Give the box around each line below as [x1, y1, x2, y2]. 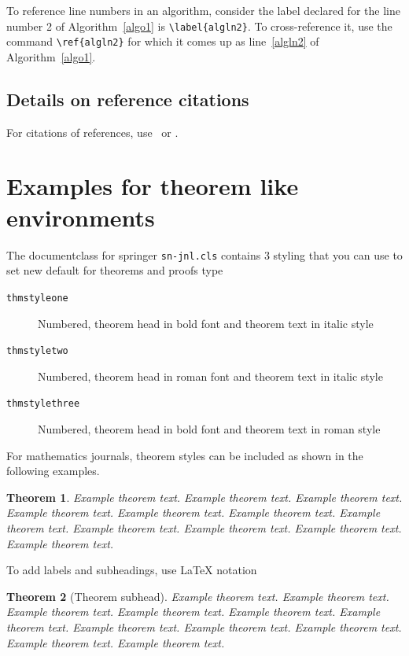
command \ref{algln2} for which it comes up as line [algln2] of [6, 33, 319, 50]
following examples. [6, 463, 100, 479]
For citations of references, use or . [6, 123, 179, 140]
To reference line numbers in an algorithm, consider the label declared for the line [6, 2, 400, 18]
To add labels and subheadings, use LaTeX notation [6, 562, 257, 578]
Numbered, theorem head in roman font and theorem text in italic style [38, 367, 383, 384]
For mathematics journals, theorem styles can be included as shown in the [6, 447, 363, 463]
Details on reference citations [6, 87, 249, 111]
